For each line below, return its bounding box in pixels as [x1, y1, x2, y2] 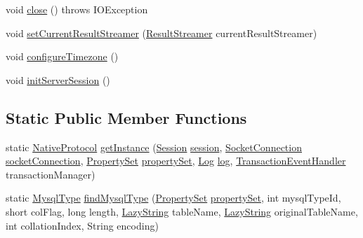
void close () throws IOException [6, 2, 148, 16]
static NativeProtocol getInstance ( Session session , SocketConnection [6, 139, 302, 154]
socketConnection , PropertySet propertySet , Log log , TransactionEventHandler [6, 153, 346, 168]
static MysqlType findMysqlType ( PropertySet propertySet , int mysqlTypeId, [6, 190, 341, 205]
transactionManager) [6, 167, 95, 181]
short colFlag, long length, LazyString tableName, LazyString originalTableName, [6, 204, 358, 218]
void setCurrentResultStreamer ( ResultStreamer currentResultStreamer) [6, 25, 317, 40]
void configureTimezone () [6, 49, 119, 64]
